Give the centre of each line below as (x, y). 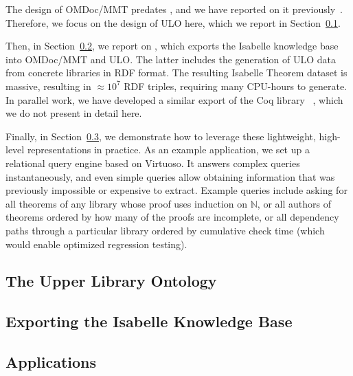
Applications (51, 362)
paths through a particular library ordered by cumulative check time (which (165, 230)
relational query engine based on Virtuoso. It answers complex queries (153, 163)
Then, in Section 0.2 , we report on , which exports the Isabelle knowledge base (172, 46)
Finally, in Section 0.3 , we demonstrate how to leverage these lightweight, (161, 136)
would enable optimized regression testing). (96, 244)
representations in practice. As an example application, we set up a (168, 150)
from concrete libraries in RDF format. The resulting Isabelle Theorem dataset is (176, 73)
